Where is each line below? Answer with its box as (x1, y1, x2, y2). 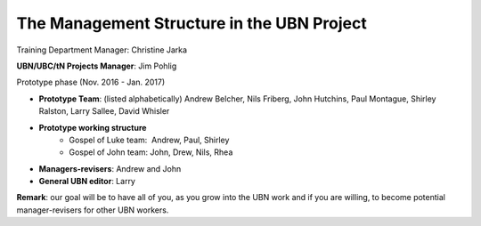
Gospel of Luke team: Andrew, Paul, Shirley (69, 134, 230, 145)
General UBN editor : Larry (38, 176, 135, 187)
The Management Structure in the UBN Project (16, 13, 367, 33)
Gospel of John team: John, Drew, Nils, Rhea (69, 147, 233, 157)
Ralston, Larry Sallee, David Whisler (38, 106, 170, 117)
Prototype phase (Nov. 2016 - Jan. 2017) (16, 77, 166, 88)
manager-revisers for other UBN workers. (16, 205, 169, 215)
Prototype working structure (38, 122, 147, 133)
